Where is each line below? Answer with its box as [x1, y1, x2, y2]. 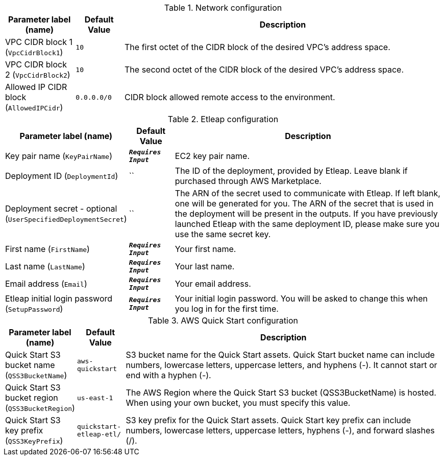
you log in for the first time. [175, 304, 279, 314]
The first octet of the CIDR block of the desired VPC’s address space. [125, 42, 390, 52]
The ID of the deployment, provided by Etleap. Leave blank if [175, 166, 408, 176]
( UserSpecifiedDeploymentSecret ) [5, 214, 127, 224]
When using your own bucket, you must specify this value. [126, 398, 351, 408]
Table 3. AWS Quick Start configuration [148, 315, 298, 326]
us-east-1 [77, 394, 113, 402]
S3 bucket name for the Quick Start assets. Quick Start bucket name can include [126, 350, 435, 360]
